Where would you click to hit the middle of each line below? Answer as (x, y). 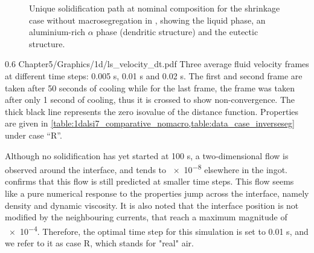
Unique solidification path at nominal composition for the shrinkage (155, 8)
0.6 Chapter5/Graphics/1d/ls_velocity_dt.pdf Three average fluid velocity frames (157, 64)
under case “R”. (34, 135)
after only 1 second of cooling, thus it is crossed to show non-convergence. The (150, 100)
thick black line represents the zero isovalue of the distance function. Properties (152, 111)
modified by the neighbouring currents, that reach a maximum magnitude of (146, 217)
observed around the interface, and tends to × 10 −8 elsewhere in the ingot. (146, 169)
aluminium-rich (57, 32)
